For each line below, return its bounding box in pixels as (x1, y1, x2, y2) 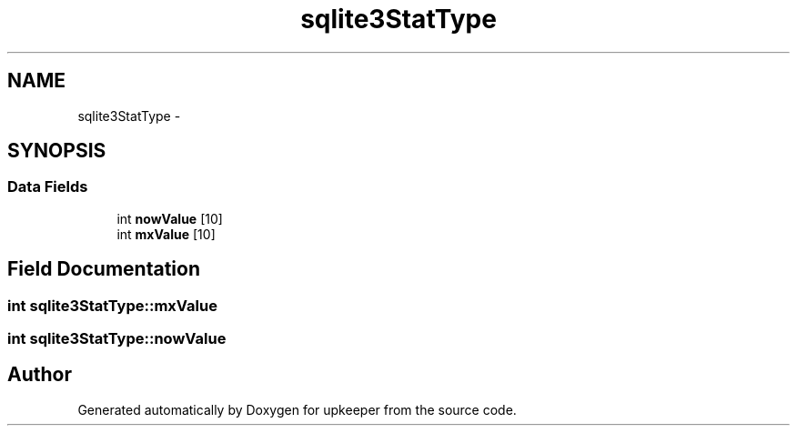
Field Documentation (7, 257, 200, 281)
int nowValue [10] (116, 210, 223, 227)
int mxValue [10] (116, 226, 216, 242)
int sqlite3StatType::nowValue (7, 329, 227, 348)
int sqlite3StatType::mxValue (7, 296, 217, 315)
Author (7, 363, 72, 387)
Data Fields (7, 177, 88, 196)
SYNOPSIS (7, 139, 106, 163)
